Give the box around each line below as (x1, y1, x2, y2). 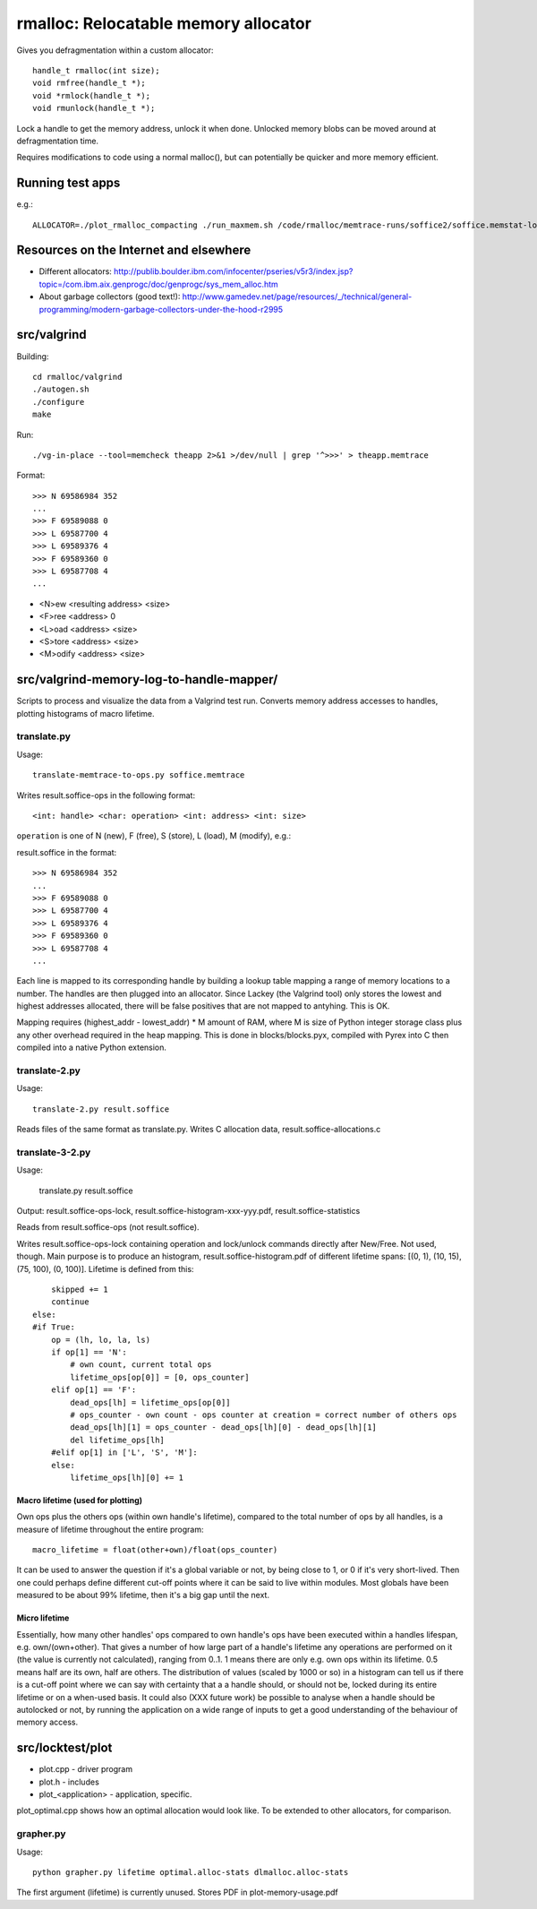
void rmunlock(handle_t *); (32, 103, 156, 114)
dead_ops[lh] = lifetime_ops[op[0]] (70, 1397, 232, 1407)
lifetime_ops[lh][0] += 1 (70, 1472, 183, 1483)
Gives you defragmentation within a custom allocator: (16, 45, 214, 56)
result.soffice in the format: (16, 847, 117, 857)
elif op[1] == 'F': (50, 1385, 137, 1395)
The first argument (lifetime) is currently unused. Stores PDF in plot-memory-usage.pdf (16, 1887, 339, 1898)
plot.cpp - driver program (38, 1764, 133, 1775)
